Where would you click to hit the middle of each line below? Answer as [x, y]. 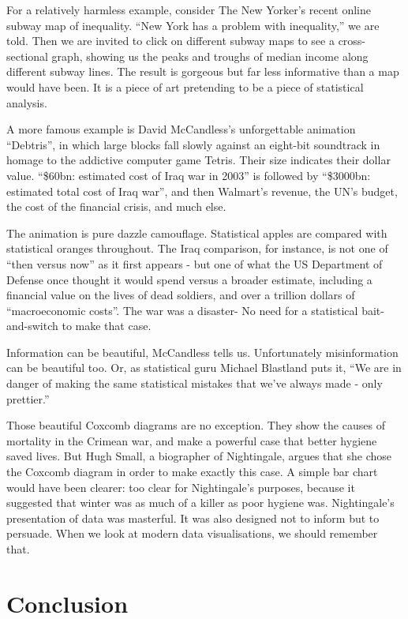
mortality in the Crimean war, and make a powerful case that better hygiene [192, 440]
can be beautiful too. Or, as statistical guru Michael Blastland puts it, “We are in [204, 368]
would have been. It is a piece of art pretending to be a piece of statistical [185, 86]
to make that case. [107, 326]
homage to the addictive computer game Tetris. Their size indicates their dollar [198, 160]
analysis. [27, 102]
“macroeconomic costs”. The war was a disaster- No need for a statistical [182, 310]
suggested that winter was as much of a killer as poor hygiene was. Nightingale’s [200, 503]
